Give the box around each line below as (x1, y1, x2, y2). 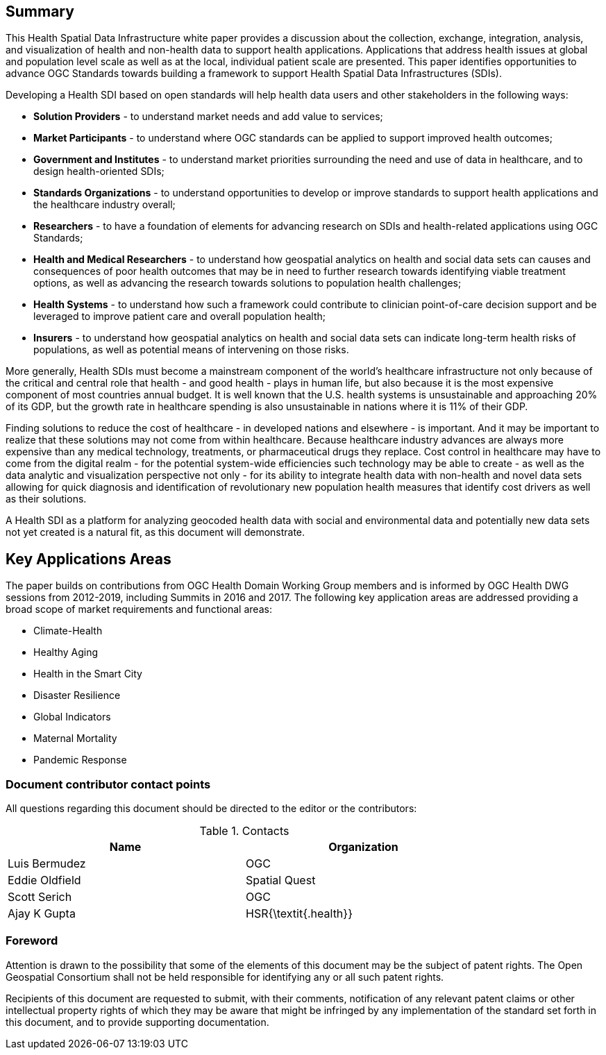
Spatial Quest (246, 873, 316, 888)
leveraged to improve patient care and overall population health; (33, 310, 326, 323)
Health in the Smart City (33, 668, 142, 680)
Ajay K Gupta (8, 906, 76, 921)
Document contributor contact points (6, 777, 211, 791)
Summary (6, 3, 74, 20)
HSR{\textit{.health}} (246, 906, 353, 921)
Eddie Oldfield (8, 873, 81, 888)
